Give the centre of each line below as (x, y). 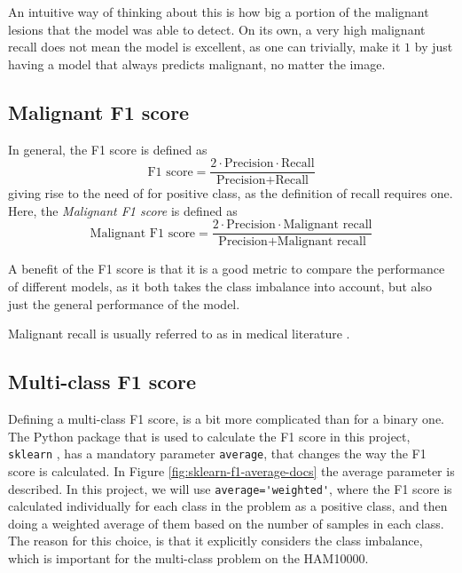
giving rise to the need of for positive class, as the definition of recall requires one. (231, 193)
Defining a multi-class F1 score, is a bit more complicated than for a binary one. (227, 419)
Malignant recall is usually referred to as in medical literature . (179, 334)
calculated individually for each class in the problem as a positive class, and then (228, 506)
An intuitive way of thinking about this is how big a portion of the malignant (219, 12)
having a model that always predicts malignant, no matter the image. (197, 64)
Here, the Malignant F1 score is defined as (123, 210)
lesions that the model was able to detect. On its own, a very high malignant (217, 29)
